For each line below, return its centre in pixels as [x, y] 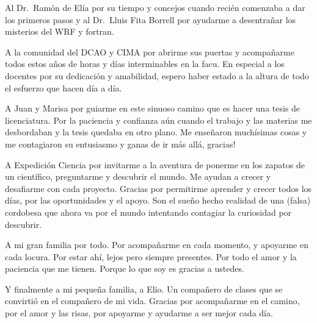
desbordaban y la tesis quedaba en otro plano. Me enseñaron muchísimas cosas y [156, 132]
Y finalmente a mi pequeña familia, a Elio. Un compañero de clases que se [144, 289]
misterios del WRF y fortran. [60, 31]
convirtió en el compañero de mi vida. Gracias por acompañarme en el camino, [152, 301]
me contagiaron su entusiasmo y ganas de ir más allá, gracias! [120, 144]
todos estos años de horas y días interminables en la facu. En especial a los [145, 64]
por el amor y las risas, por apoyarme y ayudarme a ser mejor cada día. [139, 313]
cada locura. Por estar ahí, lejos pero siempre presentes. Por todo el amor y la [151, 256]
